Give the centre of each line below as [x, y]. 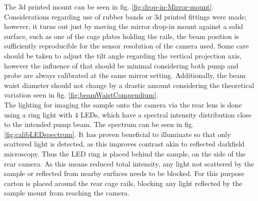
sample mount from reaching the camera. [67, 193]
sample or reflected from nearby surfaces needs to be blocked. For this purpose [124, 173]
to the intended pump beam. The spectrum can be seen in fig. [99, 124]
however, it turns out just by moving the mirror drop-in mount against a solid [124, 26]
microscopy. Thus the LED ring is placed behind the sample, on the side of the [125, 153]
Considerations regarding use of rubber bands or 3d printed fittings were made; [125, 16]
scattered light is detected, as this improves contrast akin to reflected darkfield [124, 144]
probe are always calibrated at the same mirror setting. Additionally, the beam [125, 75]
